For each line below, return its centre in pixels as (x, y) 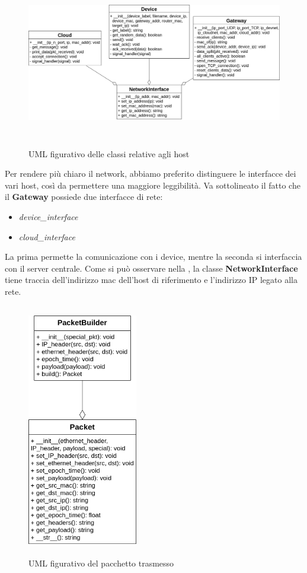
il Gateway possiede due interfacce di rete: (84, 197)
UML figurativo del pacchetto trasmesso (101, 563)
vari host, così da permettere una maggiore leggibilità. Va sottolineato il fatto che (153, 185)
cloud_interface (47, 236)
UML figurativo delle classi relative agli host (109, 153)
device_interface (48, 216)
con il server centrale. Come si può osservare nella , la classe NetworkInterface (151, 268)
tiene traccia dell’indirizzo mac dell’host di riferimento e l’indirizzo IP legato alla (151, 280)
